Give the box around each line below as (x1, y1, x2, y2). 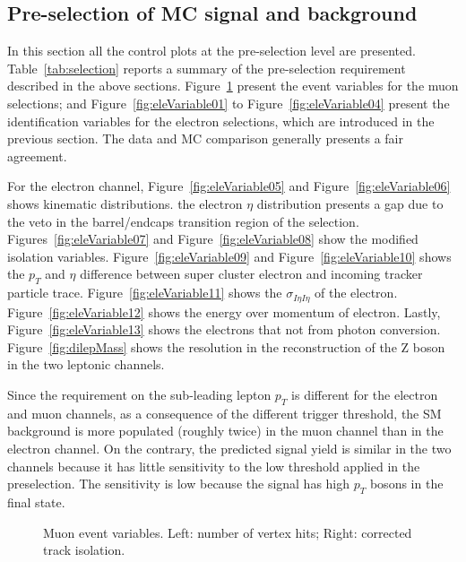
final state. (7, 492, 65, 511)
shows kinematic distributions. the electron (7, 194, 243, 212)
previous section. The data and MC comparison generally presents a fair (7, 129, 403, 148)
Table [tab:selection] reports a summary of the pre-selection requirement (7, 58, 406, 77)
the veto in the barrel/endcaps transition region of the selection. (7, 212, 359, 230)
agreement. (7, 146, 67, 165)
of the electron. (315, 283, 398, 302)
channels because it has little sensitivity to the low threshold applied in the (7, 456, 420, 475)
